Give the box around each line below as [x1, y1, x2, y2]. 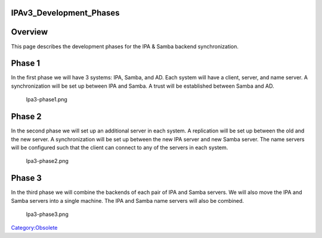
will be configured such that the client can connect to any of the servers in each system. [11, 144, 228, 151]
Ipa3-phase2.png [26, 157, 69, 165]
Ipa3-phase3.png [26, 211, 69, 218]
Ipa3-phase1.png [26, 96, 68, 103]
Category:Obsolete [11, 224, 58, 231]
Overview [11, 27, 48, 37]
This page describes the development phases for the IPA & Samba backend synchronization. [11, 42, 239, 50]
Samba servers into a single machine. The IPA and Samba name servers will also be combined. [11, 197, 244, 204]
